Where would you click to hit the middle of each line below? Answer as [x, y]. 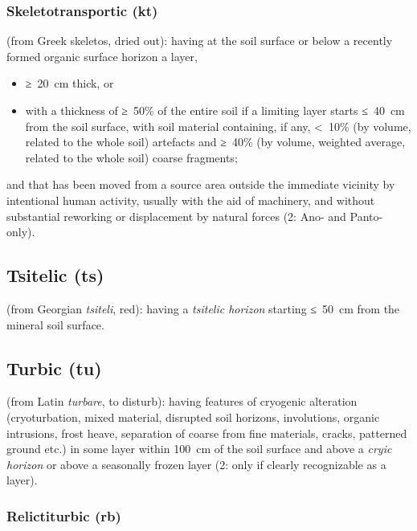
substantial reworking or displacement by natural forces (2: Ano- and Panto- [195, 216]
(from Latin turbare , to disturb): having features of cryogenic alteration [182, 401]
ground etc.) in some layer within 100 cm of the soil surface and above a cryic [199, 449]
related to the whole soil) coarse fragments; [131, 157]
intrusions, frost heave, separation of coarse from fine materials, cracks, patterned [207, 433]
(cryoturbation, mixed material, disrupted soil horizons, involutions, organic [193, 417]
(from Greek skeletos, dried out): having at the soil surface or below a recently [200, 41]
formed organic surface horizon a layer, [102, 56]
